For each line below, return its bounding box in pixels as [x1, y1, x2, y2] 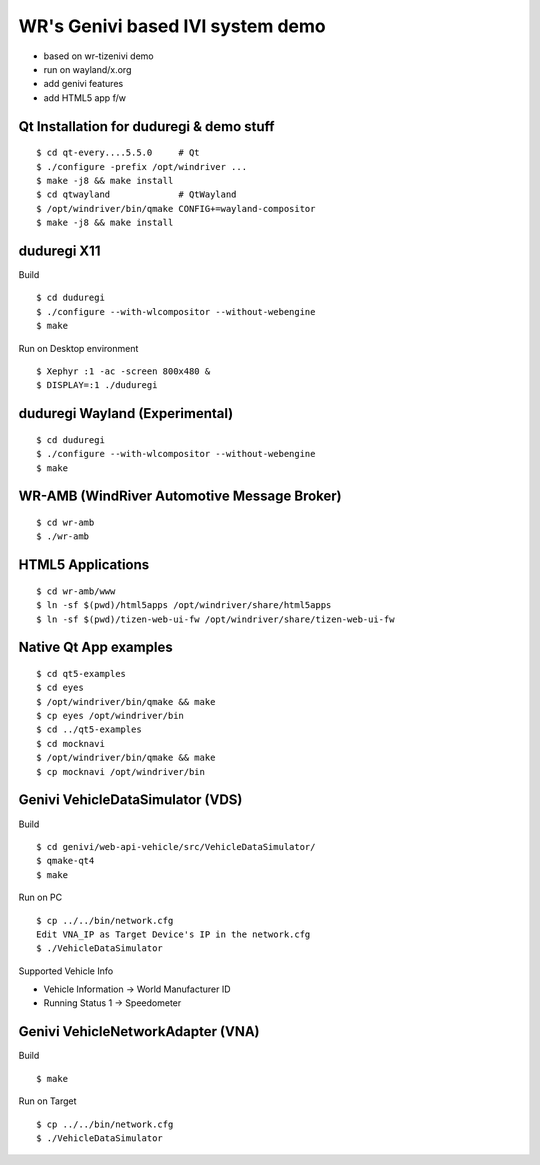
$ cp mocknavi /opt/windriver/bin [36, 766, 205, 777]
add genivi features [43, 78, 124, 90]
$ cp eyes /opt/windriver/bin [36, 710, 185, 722]
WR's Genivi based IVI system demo [18, 15, 326, 37]
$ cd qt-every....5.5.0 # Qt [36, 147, 200, 159]
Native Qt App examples [18, 639, 174, 656]
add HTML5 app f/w [43, 91, 127, 104]
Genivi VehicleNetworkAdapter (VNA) [18, 1023, 260, 1040]
